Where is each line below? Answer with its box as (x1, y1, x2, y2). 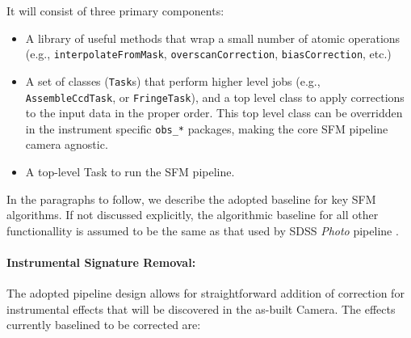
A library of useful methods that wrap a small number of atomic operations (25, 29, 401, 46)
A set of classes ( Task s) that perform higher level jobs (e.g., (25, 72, 321, 89)
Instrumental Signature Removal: (6, 253, 196, 270)
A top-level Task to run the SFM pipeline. (25, 163, 235, 180)
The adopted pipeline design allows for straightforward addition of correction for (6, 285, 405, 302)
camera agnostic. (25, 136, 108, 153)
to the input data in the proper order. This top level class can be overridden (25, 104, 403, 121)
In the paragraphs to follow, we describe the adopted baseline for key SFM (6, 190, 376, 207)
